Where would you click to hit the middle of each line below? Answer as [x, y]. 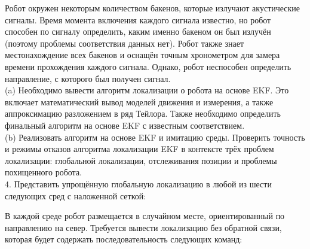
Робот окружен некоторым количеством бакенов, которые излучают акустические [153, 8]
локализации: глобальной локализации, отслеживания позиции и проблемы [141, 160]
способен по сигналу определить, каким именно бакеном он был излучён [138, 31]
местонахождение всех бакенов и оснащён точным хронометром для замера [142, 55]
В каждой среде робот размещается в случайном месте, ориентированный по [145, 216]
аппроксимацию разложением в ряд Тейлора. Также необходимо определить [143, 113]
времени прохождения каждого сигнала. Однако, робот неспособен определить [148, 66]
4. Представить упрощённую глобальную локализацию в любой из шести [138, 183]
